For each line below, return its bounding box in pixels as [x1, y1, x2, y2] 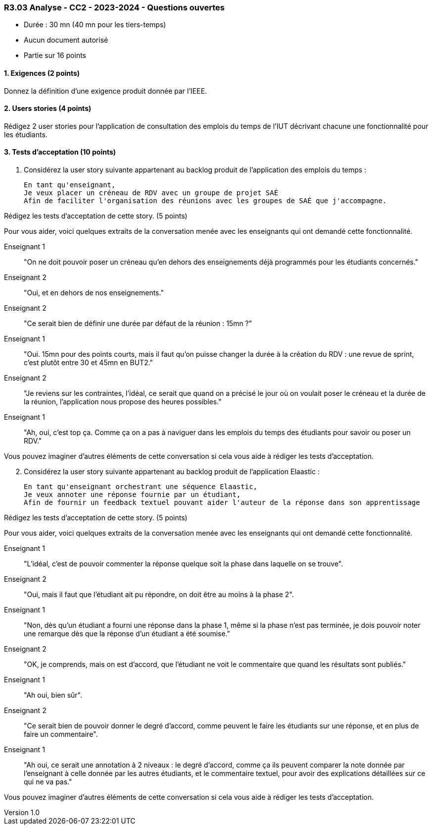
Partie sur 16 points [24, 51, 87, 60]
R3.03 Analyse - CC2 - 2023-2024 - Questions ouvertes [4, 2, 225, 12]
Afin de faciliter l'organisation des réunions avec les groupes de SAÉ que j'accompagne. [24, 197, 387, 205]
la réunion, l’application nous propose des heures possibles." [24, 397, 222, 406]
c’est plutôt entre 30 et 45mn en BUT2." [24, 358, 153, 367]
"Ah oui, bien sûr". [24, 691, 83, 700]
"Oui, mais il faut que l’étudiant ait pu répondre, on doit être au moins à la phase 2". [24, 590, 294, 599]
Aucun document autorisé [24, 36, 108, 45]
